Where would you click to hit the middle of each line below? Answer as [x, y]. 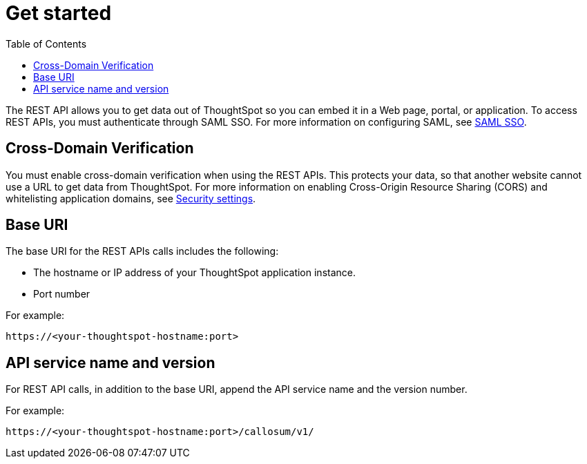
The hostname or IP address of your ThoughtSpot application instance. [194, 273]
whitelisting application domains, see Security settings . [131, 198]
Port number [62, 294]
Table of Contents [46, 43]
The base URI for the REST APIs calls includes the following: [142, 251]
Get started [59, 13]
